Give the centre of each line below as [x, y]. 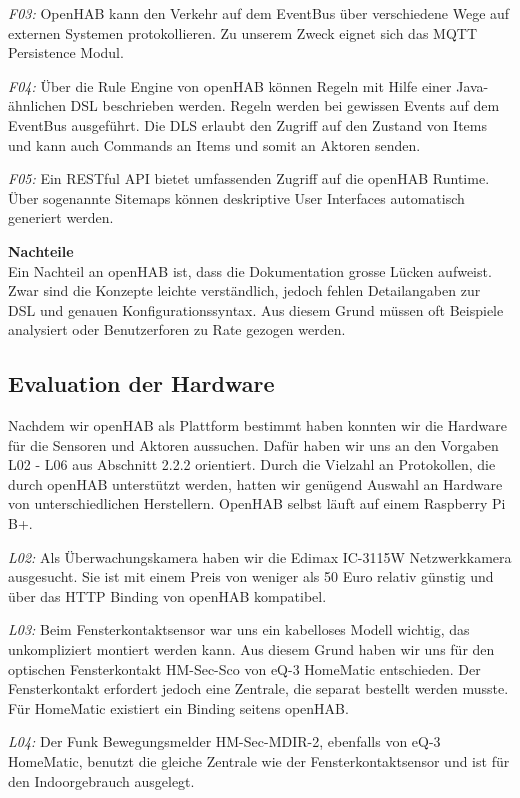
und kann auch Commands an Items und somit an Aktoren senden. [214, 144]
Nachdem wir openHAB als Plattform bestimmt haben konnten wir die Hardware [257, 425]
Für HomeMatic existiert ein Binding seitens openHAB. [178, 707]
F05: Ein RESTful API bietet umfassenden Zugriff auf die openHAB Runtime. [249, 178]
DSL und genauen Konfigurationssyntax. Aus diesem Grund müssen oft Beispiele [256, 309]
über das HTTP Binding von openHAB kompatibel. [167, 595]
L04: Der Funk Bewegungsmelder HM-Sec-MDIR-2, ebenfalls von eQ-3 [224, 741]
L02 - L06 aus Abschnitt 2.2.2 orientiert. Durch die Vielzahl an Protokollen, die [252, 464]
